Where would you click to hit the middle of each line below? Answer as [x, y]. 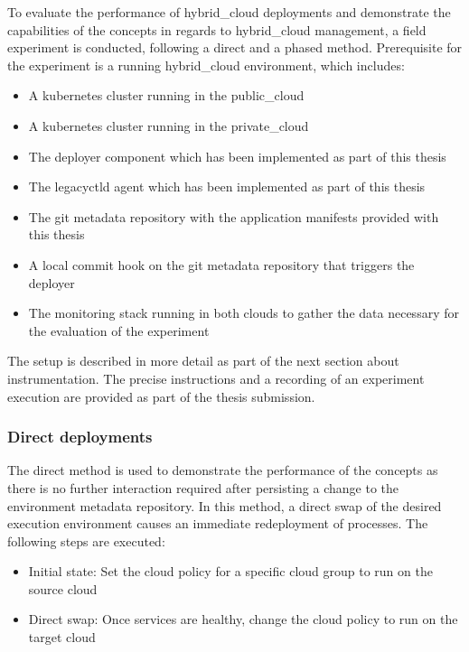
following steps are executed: [86, 540]
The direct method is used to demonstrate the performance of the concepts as [223, 470]
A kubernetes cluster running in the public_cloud [166, 95]
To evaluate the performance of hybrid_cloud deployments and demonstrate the [229, 12]
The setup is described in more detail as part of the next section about [203, 361]
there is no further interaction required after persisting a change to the [203, 487]
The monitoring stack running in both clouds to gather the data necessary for [244, 313]
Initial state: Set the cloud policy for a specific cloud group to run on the [230, 571]
